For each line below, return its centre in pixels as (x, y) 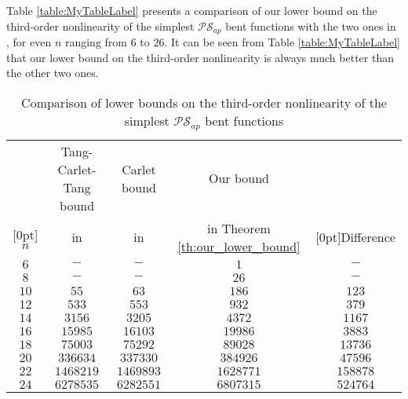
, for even (29, 42)
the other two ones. (53, 73)
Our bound (239, 178)
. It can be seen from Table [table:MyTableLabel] (282, 42)
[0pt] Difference (355, 237)
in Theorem (239, 228)
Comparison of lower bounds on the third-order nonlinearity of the (204, 102)
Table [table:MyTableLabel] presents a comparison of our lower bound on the (192, 10)
